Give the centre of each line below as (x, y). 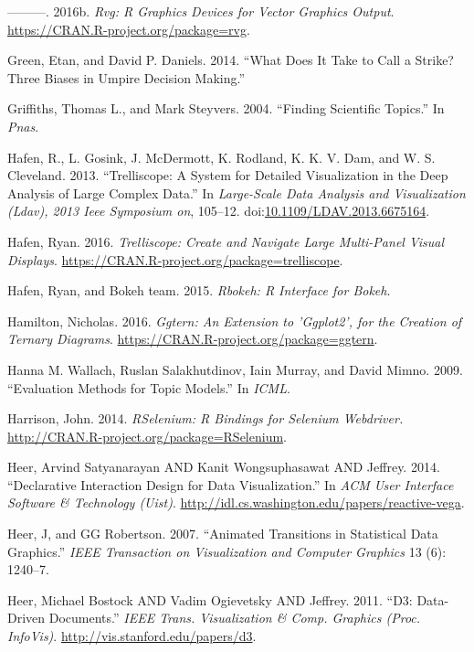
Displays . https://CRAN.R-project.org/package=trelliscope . (175, 259)
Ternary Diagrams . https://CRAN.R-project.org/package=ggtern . (193, 339)
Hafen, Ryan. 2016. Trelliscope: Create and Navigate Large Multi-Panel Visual (226, 241)
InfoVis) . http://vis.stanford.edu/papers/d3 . (132, 636)
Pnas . (23, 126)
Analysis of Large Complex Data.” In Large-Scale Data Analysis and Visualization (237, 192)
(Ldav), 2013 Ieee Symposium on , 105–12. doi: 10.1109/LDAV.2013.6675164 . (219, 211)
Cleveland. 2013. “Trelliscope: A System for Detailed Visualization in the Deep (228, 175)
